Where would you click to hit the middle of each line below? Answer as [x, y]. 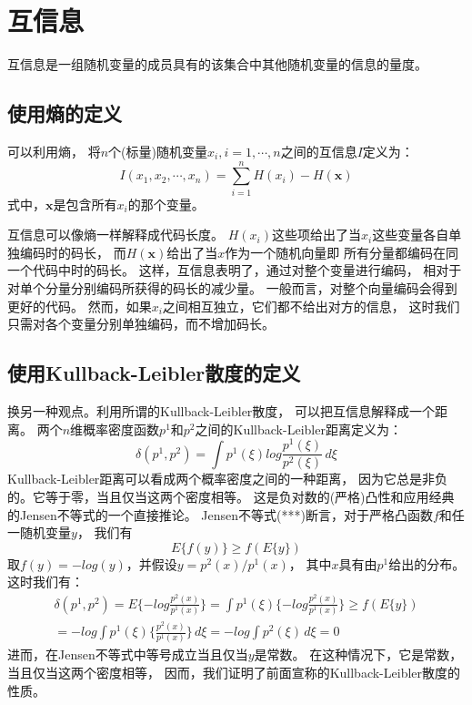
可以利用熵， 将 [54, 151]
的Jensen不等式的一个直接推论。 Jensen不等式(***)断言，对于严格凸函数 [220, 514]
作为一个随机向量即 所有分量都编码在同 [341, 252]
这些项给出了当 [316, 235]
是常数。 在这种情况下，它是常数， [358, 654]
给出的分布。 [427, 563]
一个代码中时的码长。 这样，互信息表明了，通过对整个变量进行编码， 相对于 [235, 270]
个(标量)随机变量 [158, 151]
